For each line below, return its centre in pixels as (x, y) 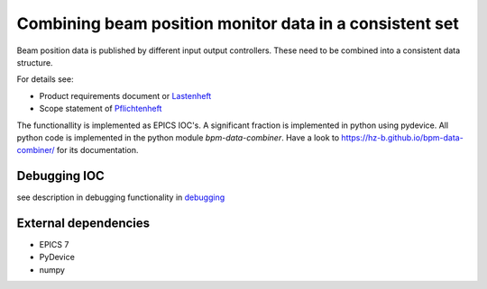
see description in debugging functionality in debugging (121, 197)
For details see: (45, 79)
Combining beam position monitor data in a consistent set (238, 23)
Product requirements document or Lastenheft (125, 95)
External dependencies (83, 223)
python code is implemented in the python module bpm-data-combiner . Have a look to (178, 137)
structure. (35, 62)
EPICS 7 (54, 245)
